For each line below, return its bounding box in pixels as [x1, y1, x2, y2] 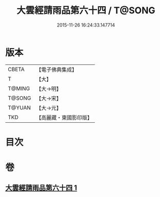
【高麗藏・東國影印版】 [36, 114, 93, 121]
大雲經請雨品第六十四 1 [5, 184, 78, 192]
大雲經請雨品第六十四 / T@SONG [16, 5, 155, 16]
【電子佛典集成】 [36, 66, 78, 73]
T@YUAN [8, 104, 31, 111]
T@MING [8, 85, 30, 92]
